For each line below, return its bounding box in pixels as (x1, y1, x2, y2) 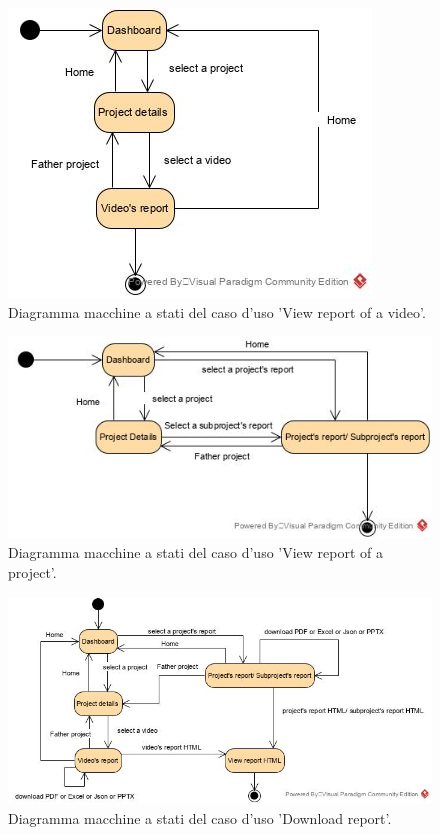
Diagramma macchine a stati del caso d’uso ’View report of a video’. (8, 301, 426, 322)
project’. (8, 562, 57, 583)
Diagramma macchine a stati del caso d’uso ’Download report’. (8, 808, 392, 829)
